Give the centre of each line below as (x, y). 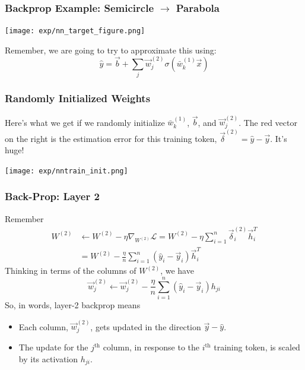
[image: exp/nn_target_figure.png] (75, 31)
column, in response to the (151, 347)
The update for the (53, 347)
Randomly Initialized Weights (78, 98)
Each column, (43, 326)
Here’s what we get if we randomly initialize (85, 122)
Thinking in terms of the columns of (71, 271)
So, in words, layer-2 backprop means (73, 305)
